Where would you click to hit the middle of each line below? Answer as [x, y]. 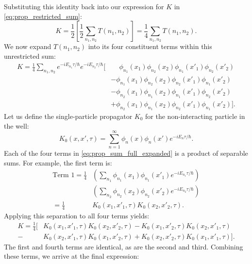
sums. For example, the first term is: [58, 162]
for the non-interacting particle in [195, 116]
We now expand [28, 46]
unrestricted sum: [30, 56]
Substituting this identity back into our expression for [84, 6]
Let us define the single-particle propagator [68, 116]
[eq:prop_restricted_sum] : [43, 16]
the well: [17, 125]
